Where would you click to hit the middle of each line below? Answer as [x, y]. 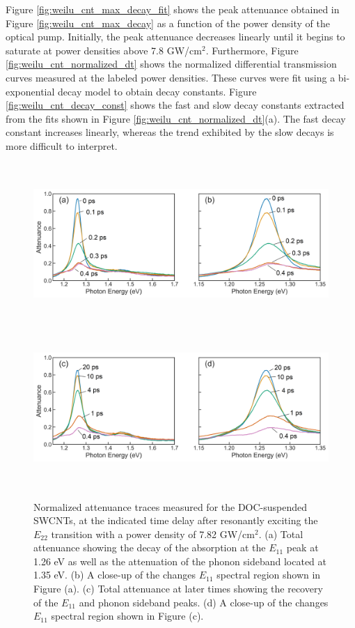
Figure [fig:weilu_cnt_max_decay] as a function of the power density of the [168, 23]
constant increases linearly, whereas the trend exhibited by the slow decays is [170, 132]
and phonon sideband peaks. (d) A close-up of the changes [204, 602]
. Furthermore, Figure [252, 50]
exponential [30, 91]
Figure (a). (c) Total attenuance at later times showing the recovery [178, 589]
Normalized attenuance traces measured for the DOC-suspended [171, 506]
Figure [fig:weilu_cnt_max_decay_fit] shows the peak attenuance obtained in [173, 9]
